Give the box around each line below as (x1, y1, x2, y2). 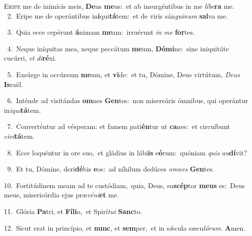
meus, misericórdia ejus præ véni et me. (4, 190, 119, 200)
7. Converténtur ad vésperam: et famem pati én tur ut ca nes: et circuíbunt (7, 121, 230, 131)
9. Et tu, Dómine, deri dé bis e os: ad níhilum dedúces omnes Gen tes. (7, 164, 214, 174)
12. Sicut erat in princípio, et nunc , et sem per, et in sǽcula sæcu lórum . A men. (4, 222, 246, 233)
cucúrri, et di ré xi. (4, 53, 57, 63)
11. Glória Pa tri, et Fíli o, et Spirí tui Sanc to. (4, 206, 142, 216)
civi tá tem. (4, 130, 35, 141)
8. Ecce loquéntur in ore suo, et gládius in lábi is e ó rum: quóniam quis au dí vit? (7, 147, 247, 157)
